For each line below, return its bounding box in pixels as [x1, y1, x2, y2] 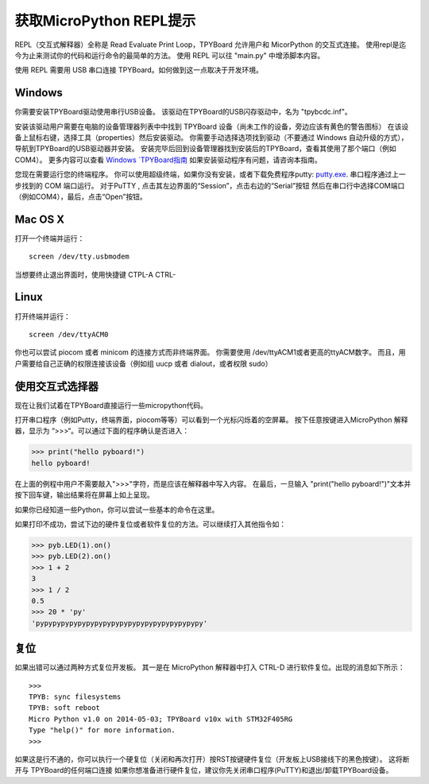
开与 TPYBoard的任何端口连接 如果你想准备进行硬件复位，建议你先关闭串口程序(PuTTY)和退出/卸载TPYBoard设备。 [14, 766, 393, 775]
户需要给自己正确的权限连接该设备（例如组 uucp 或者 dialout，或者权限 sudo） [14, 359, 272, 368]
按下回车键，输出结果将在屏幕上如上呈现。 [14, 490, 154, 500]
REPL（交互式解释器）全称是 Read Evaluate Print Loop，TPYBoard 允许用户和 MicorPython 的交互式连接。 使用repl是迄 [14, 40, 407, 49]
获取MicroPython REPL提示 [14, 12, 196, 29]
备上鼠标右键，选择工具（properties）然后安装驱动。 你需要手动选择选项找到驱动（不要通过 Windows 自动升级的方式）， [14, 133, 408, 142]
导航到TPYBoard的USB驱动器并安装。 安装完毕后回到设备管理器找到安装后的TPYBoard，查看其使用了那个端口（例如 [14, 144, 396, 153]
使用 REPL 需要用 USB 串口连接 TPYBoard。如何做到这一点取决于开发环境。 [14, 65, 264, 75]
